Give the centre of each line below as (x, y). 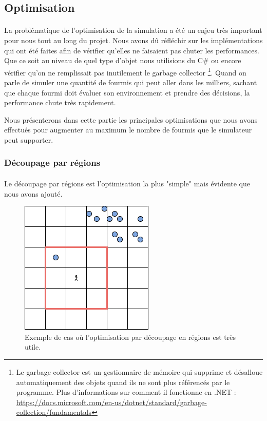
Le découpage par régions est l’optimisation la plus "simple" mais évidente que (127, 183)
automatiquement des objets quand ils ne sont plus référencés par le (123, 382)
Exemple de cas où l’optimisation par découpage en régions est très (130, 337)
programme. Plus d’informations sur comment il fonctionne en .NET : (126, 392)
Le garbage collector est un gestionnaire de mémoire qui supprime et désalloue (139, 371)
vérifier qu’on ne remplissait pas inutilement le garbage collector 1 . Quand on (125, 71)
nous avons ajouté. (33, 193)
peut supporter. (29, 139)
